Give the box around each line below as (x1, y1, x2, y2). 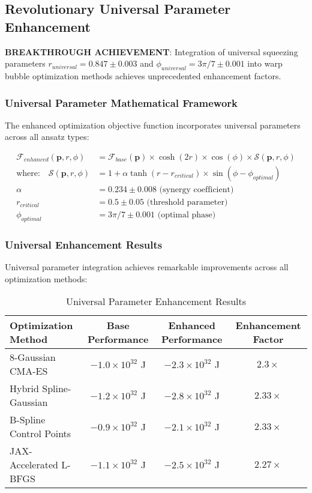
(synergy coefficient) (159, 186, 234, 195)
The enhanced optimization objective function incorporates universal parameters (5, 118, 301, 131)
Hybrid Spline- (10, 381, 71, 396)
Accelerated (10, 458, 58, 472)
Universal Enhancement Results (5, 237, 163, 252)
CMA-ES (10, 364, 48, 378)
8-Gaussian (10, 350, 56, 364)
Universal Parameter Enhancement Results (65, 294, 247, 309)
